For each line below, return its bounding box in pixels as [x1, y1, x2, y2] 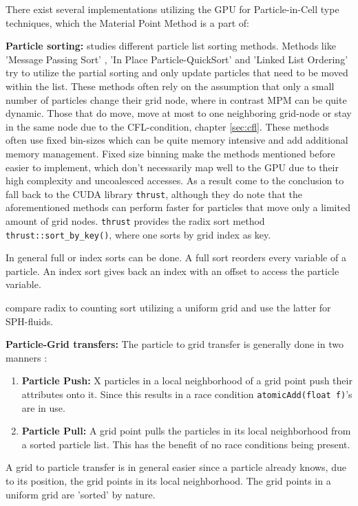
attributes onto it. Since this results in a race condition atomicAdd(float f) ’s [21, 387, 352, 401]
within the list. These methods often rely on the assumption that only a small [6, 78, 335, 93]
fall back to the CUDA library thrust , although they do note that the [6, 186, 302, 201]
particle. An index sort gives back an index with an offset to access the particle [6, 263, 339, 278]
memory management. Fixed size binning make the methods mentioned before [6, 146, 335, 160]
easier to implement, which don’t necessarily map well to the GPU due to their [6, 159, 339, 174]
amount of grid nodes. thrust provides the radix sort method [6, 213, 265, 228]
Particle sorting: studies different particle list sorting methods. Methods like [6, 38, 336, 53]
